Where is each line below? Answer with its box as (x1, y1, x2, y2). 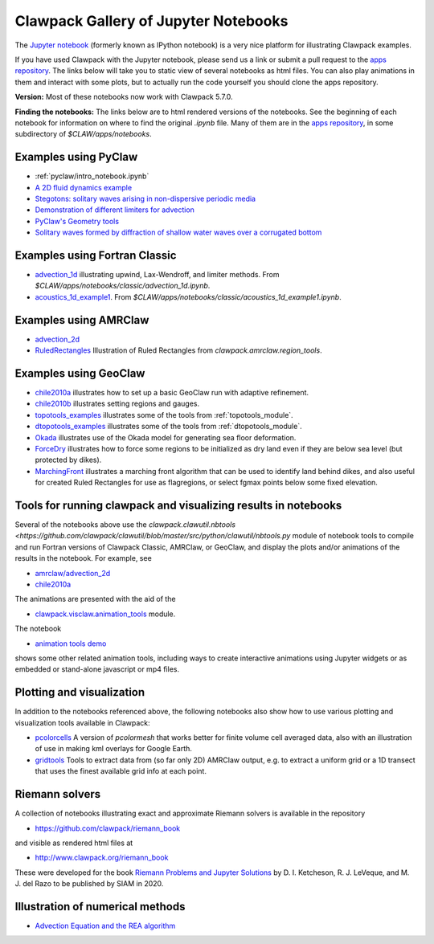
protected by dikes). (35, 455, 102, 465)
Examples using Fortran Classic (14, 248, 177, 262)
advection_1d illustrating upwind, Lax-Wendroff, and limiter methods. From (35, 270, 280, 280)
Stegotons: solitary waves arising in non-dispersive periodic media (35, 194, 256, 203)
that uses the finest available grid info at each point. (35, 766, 207, 776)
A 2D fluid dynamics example (35, 182, 133, 192)
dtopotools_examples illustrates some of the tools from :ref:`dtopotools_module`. (35, 422, 302, 431)
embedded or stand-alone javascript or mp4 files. (14, 664, 180, 674)
